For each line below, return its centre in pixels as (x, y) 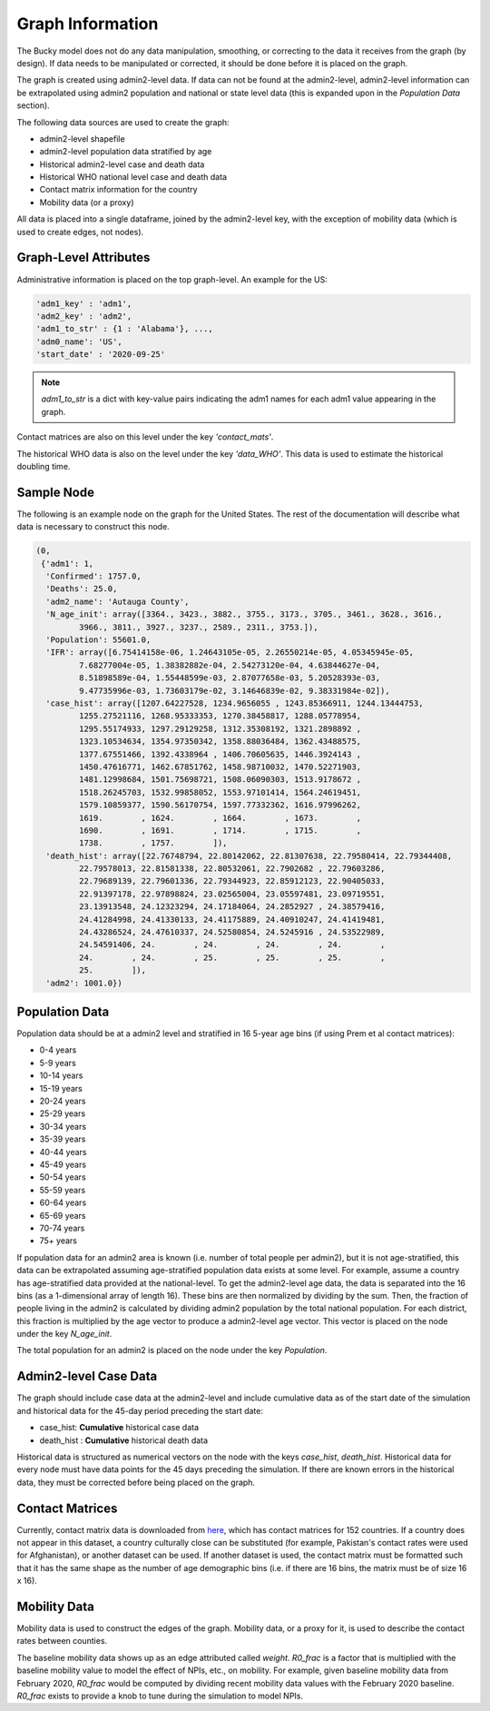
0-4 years (58, 1050)
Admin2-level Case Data (87, 1376)
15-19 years (61, 1088)
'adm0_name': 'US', (79, 341)
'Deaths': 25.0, (82, 589)
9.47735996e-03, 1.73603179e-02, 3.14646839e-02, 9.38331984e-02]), (234, 691)
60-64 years (63, 1202)
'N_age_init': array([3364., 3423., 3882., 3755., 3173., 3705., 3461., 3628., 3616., (245, 614)
